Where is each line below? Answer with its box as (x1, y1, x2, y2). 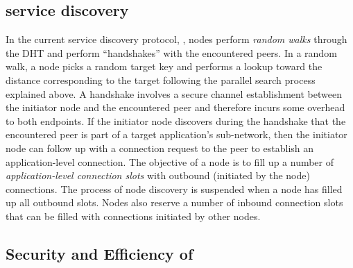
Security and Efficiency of (6, 242, 193, 264)
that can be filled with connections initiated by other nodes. (6, 208, 261, 223)
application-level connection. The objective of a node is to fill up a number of (6, 154, 334, 169)
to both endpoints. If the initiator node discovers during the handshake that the (6, 113, 346, 128)
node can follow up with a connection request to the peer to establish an (6, 140, 314, 155)
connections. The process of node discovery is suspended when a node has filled (6, 181, 343, 196)
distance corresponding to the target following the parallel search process (6, 72, 316, 87)
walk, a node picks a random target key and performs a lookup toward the (6, 59, 322, 74)
